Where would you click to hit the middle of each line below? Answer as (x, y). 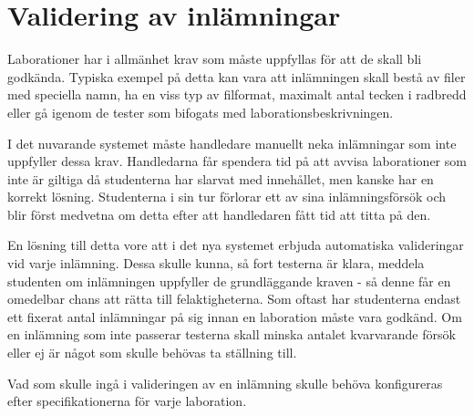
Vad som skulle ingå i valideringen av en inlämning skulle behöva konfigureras (225, 383)
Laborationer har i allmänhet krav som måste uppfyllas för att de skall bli (215, 59)
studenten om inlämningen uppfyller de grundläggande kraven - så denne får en (229, 281)
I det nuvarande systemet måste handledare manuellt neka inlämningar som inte (232, 143)
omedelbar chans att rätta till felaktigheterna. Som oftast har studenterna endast (234, 299)
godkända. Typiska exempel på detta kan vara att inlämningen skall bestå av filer (237, 76)
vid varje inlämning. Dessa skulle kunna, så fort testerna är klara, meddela (216, 263)
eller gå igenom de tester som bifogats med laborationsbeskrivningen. (201, 112)
